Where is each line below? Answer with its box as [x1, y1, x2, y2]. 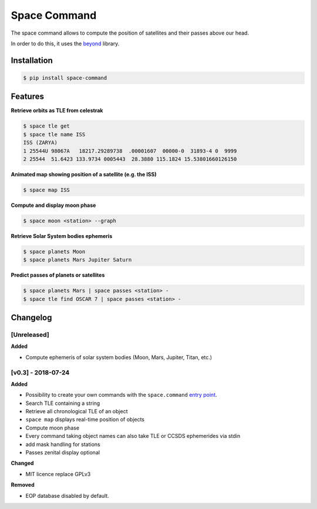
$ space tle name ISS [23, 131, 86, 138]
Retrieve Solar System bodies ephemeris [11, 232, 113, 239]
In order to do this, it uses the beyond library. [11, 40, 120, 47]
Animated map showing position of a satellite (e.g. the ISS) [11, 170, 157, 178]
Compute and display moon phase [11, 202, 96, 209]
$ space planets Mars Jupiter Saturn [23, 256, 132, 263]
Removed [11, 481, 35, 488]
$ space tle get [23, 123, 70, 129]
